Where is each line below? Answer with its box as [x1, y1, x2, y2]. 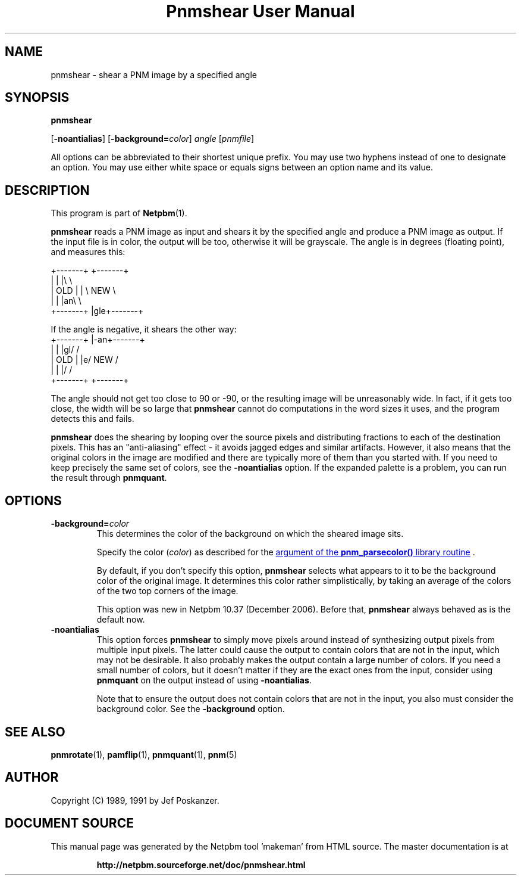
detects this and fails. [51, 413, 134, 424]
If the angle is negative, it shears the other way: [51, 324, 237, 335]
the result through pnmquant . [51, 472, 167, 483]
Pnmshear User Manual [166, 1, 355, 21]
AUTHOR [5, 770, 59, 785]
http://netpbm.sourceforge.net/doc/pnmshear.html [96, 859, 306, 870]
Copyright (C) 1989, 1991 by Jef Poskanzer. [51, 795, 219, 806]
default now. [96, 614, 145, 625]
